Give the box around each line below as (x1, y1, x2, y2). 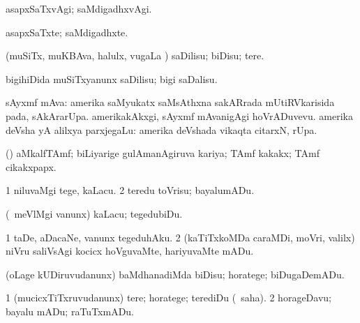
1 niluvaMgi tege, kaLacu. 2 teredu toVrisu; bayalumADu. (6, 183, 255, 197)
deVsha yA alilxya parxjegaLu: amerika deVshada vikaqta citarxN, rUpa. (6, 122, 317, 137)
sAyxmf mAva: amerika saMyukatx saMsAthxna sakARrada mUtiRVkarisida (6, 95, 335, 110)
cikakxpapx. (6, 159, 57, 174)
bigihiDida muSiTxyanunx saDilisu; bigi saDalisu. (6, 71, 218, 86)
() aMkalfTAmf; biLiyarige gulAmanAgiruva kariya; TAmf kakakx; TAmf (6, 146, 320, 160)
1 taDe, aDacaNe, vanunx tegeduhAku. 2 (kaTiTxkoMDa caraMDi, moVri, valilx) (6, 230, 355, 244)
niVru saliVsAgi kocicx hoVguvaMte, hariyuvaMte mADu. (6, 243, 254, 258)
